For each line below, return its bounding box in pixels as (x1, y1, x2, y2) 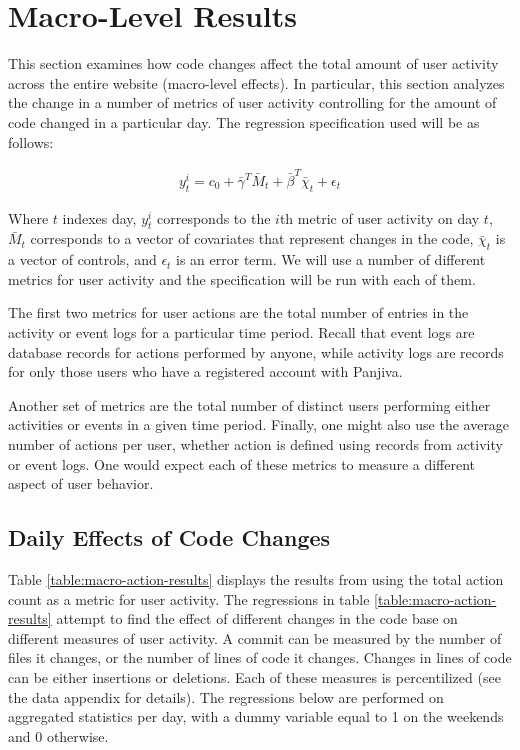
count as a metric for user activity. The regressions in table (8, 588, 370, 609)
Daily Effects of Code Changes (8, 522, 331, 553)
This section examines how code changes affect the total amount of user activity (8, 53, 499, 74)
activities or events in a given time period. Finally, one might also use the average (8, 414, 510, 435)
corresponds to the (157, 207, 271, 228)
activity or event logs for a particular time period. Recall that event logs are (8, 322, 475, 343)
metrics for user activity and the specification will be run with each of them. (8, 268, 476, 289)
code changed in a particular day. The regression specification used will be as (8, 111, 480, 132)
